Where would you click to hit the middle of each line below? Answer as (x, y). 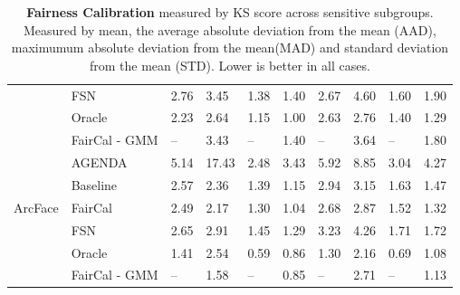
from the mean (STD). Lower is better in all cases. (230, 65)
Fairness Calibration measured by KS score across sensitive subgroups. (230, 12)
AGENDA (99, 162)
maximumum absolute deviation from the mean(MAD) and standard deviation (230, 48)
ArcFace (36, 207)
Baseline (94, 185)
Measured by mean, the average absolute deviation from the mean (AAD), (230, 29)
